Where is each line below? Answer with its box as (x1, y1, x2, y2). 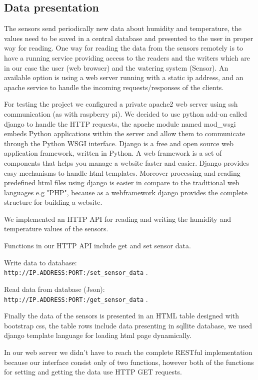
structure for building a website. (4, 197, 102, 207)
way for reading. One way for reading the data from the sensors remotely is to (4, 43, 243, 53)
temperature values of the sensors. (4, 223, 108, 234)
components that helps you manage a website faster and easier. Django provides (4, 157, 249, 168)
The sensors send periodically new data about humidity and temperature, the (4, 23, 241, 34)
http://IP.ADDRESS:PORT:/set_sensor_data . (4, 267, 148, 277)
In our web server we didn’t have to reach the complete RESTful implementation (4, 346, 252, 357)
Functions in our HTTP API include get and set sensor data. (4, 240, 191, 251)
